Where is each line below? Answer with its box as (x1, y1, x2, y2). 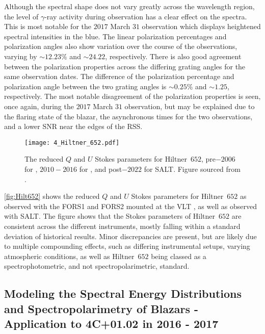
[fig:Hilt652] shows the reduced (4, 191, 100, 201)
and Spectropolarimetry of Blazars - (4, 300, 199, 316)
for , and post (79, 163, 122, 174)
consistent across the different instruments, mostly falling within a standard (4, 220, 241, 231)
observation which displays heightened (142, 21, 261, 32)
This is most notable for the (4, 21, 91, 32)
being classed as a (151, 250, 206, 261)
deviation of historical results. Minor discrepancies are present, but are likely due (4, 230, 257, 241)
